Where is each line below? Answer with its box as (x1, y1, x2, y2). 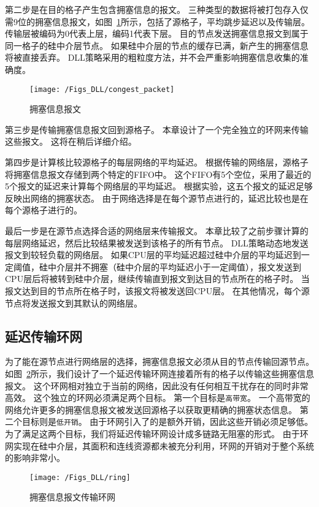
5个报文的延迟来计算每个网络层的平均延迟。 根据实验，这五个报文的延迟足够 (5, 180, 313, 193)
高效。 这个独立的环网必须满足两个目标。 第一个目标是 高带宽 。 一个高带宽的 (5, 391, 310, 404)
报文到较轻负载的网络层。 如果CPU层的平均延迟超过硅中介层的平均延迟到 (5, 248, 301, 261)
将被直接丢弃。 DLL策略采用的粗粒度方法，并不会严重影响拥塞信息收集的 (5, 51, 300, 64)
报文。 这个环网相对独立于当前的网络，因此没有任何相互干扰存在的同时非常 (5, 379, 309, 392)
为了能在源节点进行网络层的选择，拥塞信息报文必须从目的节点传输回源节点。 (5, 355, 314, 368)
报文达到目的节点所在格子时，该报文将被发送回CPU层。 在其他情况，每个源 (5, 284, 310, 297)
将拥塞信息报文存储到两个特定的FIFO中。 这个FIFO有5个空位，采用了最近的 (5, 167, 312, 180)
